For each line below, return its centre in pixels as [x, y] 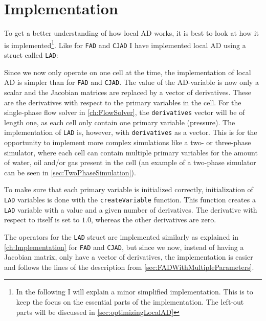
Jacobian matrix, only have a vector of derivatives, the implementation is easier [129, 257]
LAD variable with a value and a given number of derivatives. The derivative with [131, 209]
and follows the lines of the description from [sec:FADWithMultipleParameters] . [129, 267]
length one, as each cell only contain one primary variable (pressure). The [120, 122]
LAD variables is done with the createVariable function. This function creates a [130, 199]
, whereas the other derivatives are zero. [153, 220]
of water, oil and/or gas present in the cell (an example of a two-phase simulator [130, 162]
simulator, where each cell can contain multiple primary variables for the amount [131, 152]
